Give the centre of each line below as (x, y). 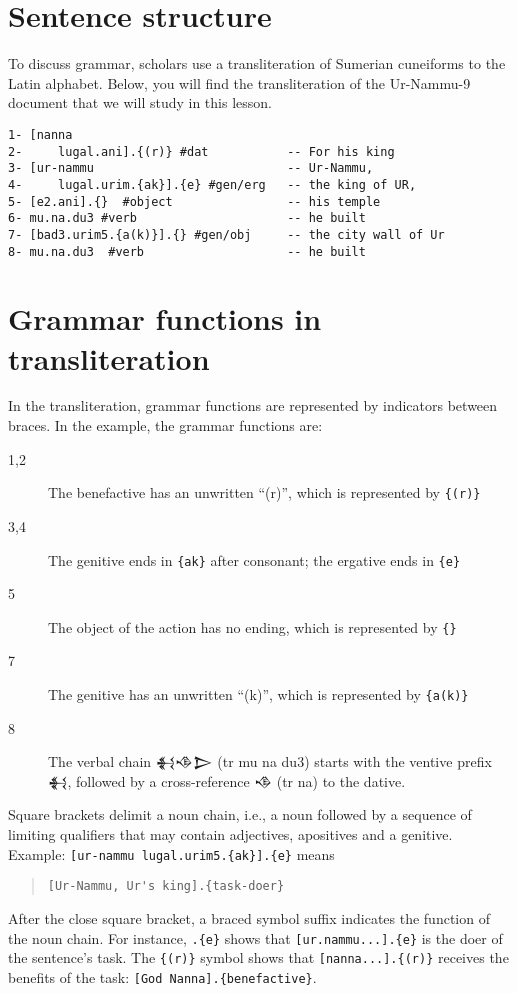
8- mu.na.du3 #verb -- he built (187, 251)
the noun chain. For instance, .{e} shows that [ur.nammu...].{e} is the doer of (255, 937)
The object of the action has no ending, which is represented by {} (252, 626)
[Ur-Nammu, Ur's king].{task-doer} (166, 886)
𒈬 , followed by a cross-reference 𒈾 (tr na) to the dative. (227, 780)
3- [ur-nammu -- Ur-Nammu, (191, 168)
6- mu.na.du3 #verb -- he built (187, 218)
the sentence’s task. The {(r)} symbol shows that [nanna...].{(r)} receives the (258, 957)
